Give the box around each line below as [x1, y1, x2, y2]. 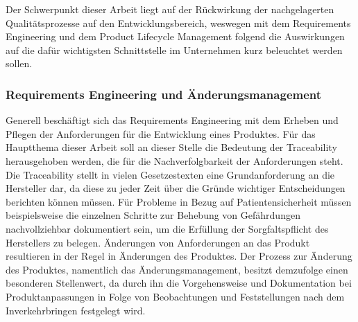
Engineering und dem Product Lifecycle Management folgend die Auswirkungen [6, 29, 345, 44]
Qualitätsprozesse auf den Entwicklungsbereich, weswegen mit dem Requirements [6, 15, 351, 30]
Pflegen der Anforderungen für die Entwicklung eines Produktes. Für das [6, 126, 316, 141]
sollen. [6, 56, 33, 71]
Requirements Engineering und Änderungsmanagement [6, 85, 322, 102]
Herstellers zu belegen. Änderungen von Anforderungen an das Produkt [6, 235, 310, 249]
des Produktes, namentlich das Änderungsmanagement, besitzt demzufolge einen [6, 262, 348, 276]
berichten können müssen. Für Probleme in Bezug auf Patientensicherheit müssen [6, 194, 352, 208]
